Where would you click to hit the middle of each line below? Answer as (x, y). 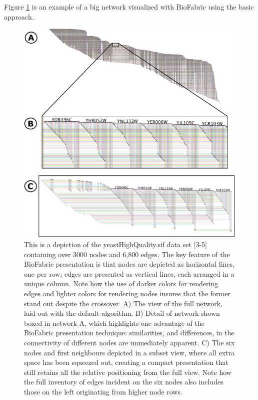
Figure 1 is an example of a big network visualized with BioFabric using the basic (129, 7)
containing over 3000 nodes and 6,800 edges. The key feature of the (127, 254)
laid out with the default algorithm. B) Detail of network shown (122, 313)
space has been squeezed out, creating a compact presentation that (126, 362)
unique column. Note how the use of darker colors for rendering (121, 283)
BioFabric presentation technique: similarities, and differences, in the (129, 333)
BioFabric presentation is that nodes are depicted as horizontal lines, (129, 264)
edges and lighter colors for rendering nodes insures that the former (127, 293)
